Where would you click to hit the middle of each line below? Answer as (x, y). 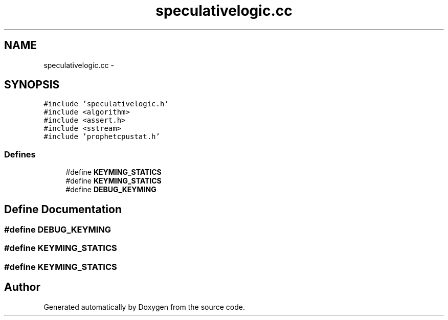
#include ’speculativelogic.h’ (106, 104)
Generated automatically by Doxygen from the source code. (144, 307)
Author (22, 287)
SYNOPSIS (32, 85)
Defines (20, 154)
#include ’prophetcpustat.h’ (102, 137)
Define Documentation (63, 209)
